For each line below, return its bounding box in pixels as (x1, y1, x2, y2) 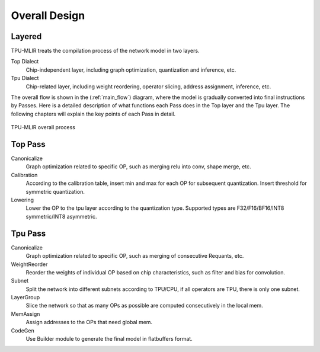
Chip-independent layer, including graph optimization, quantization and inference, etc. (25, 66, 236, 73)
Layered (11, 31, 42, 41)
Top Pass (11, 139, 46, 149)
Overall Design (11, 9, 85, 22)
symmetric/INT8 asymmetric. (25, 213, 97, 220)
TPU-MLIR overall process (11, 124, 75, 131)
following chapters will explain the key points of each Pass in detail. (11, 110, 176, 117)
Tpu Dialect (11, 75, 39, 82)
